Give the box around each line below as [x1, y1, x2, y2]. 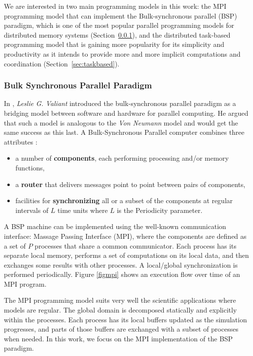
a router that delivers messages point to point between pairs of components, [15, 179, 246, 189]
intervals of [15, 205, 49, 215]
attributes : [4, 136, 38, 147]
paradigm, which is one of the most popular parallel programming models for [4, 20, 234, 30]
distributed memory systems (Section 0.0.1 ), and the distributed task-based [4, 29, 231, 40]
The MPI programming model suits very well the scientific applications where [4, 295, 236, 305]
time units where [58, 205, 108, 215]
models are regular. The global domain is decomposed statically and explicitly [4, 305, 237, 315]
